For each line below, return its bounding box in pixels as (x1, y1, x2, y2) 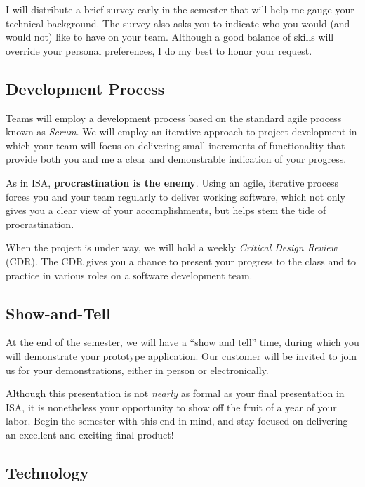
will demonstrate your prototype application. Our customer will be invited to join (6, 348, 357, 363)
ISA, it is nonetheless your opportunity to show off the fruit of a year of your (6, 399, 337, 414)
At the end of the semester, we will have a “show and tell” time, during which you (6, 335, 359, 349)
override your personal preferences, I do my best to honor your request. (6, 43, 312, 58)
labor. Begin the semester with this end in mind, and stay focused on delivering (6, 413, 348, 428)
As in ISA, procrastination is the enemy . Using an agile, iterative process (6, 175, 339, 189)
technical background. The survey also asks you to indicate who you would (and (6, 15, 350, 30)
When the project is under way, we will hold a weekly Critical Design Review (6, 240, 338, 255)
